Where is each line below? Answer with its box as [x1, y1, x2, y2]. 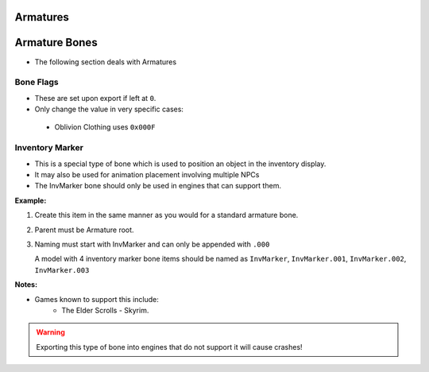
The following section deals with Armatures [34, 56, 177, 67]
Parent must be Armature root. [34, 225, 134, 234]
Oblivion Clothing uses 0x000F [54, 122, 156, 132]
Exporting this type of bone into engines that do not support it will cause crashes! [36, 342, 303, 351]
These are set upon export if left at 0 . [34, 93, 157, 103]
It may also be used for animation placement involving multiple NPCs [34, 169, 260, 179]
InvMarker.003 [34, 265, 90, 274]
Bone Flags [14, 76, 59, 87]
